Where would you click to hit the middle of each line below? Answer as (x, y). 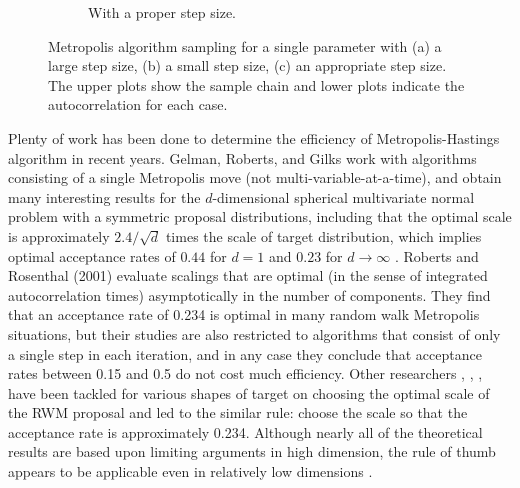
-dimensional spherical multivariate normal (343, 196)
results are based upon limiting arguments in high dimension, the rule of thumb (252, 451)
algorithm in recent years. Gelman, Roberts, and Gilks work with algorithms (242, 157)
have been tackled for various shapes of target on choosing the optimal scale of (249, 392)
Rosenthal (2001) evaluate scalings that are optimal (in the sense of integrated (248, 275)
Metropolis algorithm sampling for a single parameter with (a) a (245, 45)
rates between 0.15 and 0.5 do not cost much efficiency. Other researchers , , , (245, 373)
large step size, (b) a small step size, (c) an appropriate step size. (247, 65)
